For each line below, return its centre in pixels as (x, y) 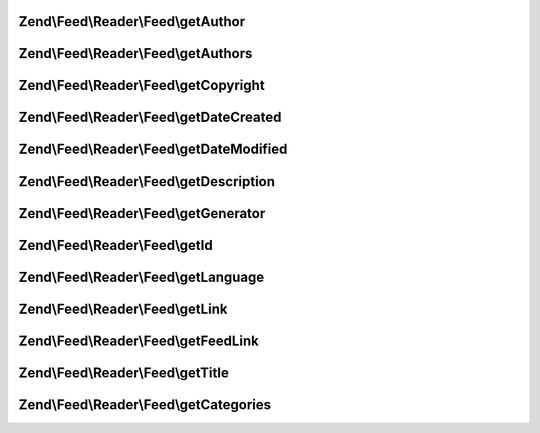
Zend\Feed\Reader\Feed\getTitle (123, 372)
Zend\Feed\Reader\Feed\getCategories (145, 404)
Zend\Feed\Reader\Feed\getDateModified (153, 149)
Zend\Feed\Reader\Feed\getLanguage (141, 276)
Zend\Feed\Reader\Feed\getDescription (146, 181)
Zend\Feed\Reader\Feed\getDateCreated (150, 117)
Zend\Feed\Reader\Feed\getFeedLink (138, 340)
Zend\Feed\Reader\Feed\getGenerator (142, 213)
